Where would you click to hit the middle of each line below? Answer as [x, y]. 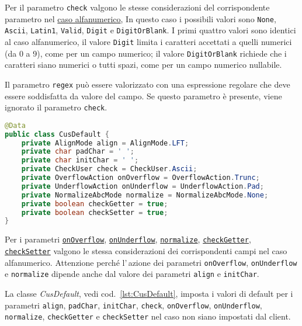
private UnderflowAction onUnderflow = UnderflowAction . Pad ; [143, 186]
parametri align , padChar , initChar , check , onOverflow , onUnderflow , [133, 305]
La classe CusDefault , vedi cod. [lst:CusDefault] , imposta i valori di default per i [149, 293]
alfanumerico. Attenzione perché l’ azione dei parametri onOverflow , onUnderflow [151, 262]
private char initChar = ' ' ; [80, 160]
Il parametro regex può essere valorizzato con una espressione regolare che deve [147, 84]
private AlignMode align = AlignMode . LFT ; [105, 143]
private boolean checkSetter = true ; [95, 212]
